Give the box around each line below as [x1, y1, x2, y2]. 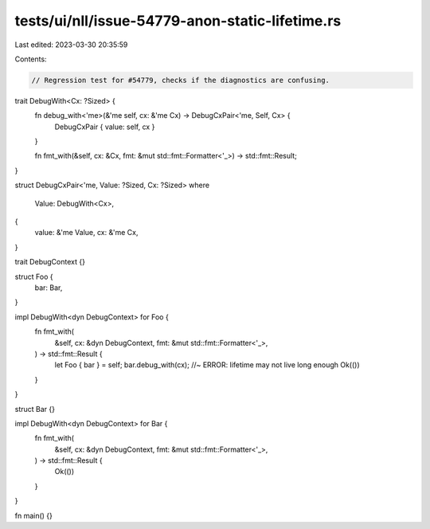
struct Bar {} [14, 404, 56, 413]
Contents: [14, 54, 47, 64]
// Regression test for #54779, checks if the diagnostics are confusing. [31, 76, 330, 84]
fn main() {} [14, 511, 53, 520]
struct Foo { [14, 272, 53, 281]
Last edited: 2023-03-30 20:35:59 [14, 40, 128, 49]
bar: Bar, [34, 283, 63, 292]
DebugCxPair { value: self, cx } [54, 122, 155, 131]
